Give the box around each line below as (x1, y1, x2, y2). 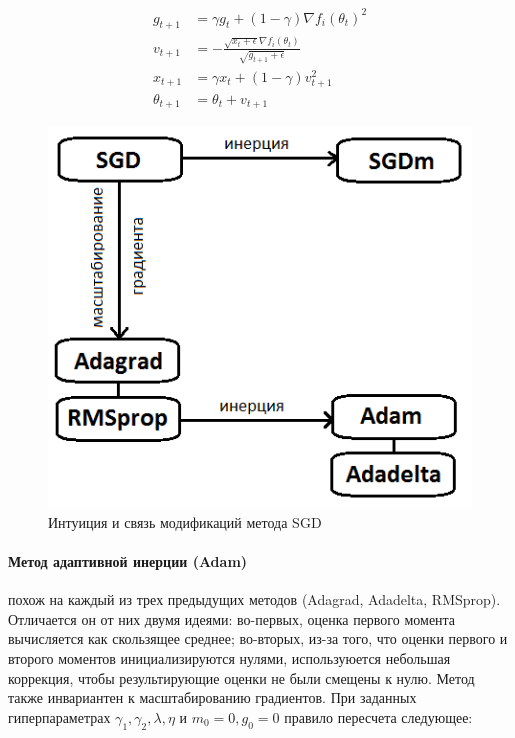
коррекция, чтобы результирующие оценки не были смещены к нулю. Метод (8, 667, 475, 688)
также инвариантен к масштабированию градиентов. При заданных (8, 687, 417, 708)
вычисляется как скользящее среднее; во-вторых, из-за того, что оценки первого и (8, 628, 508, 649)
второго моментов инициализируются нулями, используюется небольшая (8, 648, 451, 669)
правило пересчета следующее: (284, 706, 473, 727)
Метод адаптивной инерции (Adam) (8, 551, 248, 572)
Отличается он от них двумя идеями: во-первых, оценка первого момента (8, 608, 456, 629)
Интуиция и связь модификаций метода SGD (48, 511, 322, 532)
